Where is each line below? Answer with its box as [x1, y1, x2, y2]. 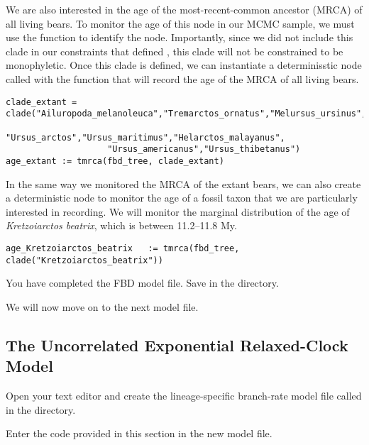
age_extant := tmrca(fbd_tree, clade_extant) [6, 155, 224, 166]
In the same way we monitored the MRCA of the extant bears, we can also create [6, 176, 361, 191]
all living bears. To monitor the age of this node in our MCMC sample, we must [6, 16, 355, 31]
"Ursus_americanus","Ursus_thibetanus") [107, 144, 301, 155]
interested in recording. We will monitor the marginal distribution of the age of [6, 204, 350, 219]
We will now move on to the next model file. [6, 299, 199, 314]
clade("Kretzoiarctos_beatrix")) [6, 255, 163, 265]
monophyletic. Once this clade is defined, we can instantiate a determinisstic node [6, 57, 362, 72]
